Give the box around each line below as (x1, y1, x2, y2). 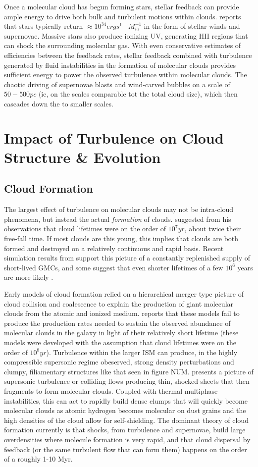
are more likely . (4, 272, 53, 282)
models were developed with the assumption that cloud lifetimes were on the (4, 337, 236, 348)
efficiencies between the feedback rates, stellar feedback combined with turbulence (4, 50, 252, 60)
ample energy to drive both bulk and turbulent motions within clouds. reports (4, 11, 241, 21)
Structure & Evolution (4, 147, 161, 167)
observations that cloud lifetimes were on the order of (4, 223, 166, 234)
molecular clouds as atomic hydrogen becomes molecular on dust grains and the (4, 405, 246, 415)
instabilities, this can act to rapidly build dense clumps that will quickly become (4, 395, 248, 406)
